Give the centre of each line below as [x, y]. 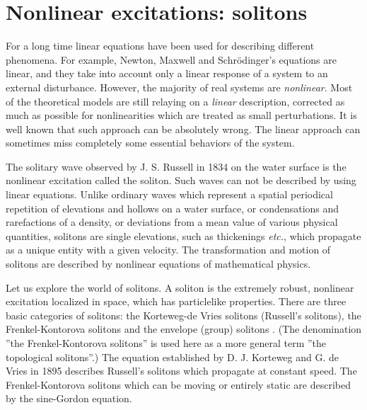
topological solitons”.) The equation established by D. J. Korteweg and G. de [173, 357]
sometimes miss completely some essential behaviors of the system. [150, 143]
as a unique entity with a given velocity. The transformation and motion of [168, 250]
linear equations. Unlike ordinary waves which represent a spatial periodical [169, 194]
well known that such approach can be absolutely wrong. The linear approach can [183, 129]
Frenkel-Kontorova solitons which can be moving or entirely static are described [178, 384]
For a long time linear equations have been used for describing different [160, 46]
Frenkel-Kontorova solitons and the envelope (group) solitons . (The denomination [184, 329]
